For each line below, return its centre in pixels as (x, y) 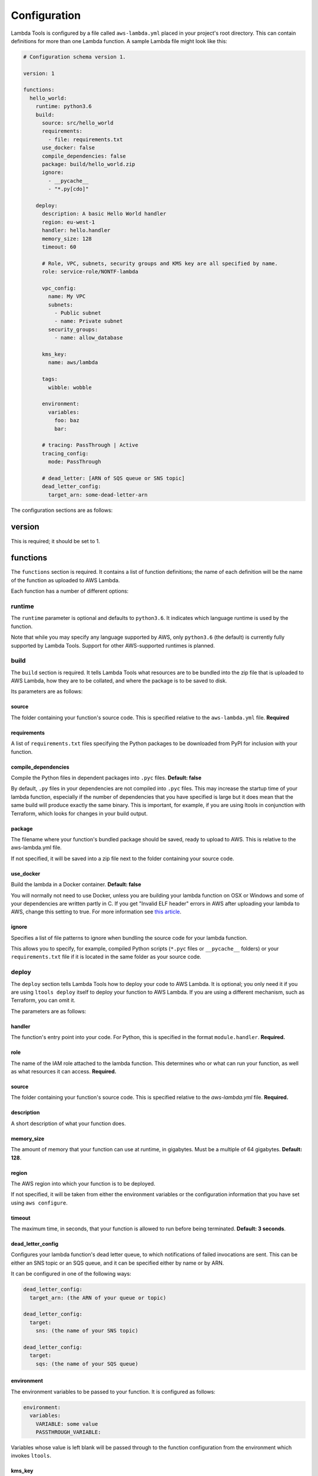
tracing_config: (65, 453)
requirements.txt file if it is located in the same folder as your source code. (106, 957)
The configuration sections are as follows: (62, 510)
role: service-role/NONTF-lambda (90, 272)
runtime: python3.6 (64, 107)
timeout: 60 (59, 247)
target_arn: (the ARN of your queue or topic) (98, 1298)
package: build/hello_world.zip (89, 164)
